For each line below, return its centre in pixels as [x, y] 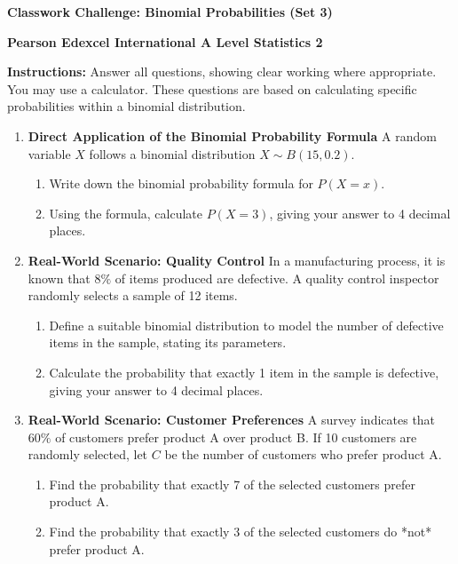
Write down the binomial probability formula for [181, 183]
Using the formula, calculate [126, 213]
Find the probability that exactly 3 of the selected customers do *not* [241, 532]
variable [49, 153]
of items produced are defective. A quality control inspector [277, 278]
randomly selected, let [88, 454]
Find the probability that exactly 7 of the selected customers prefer [233, 484]
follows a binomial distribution [172, 153]
